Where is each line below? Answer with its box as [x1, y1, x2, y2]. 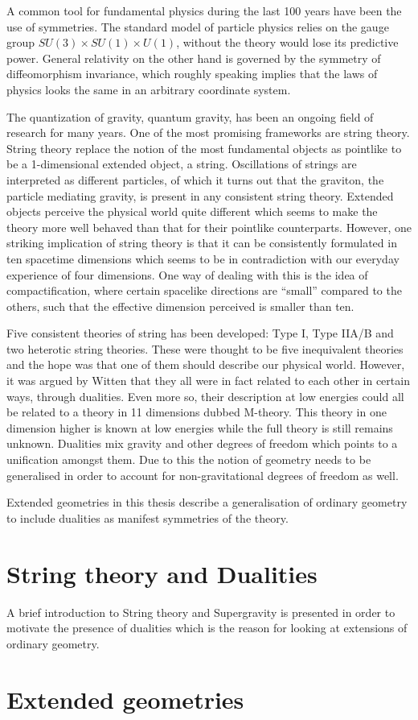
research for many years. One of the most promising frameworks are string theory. [6, 124, 410, 141]
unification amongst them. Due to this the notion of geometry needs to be [6, 451, 371, 468]
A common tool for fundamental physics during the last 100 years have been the [6, 2, 402, 19]
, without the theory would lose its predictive [176, 34, 399, 51]
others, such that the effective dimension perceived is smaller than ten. [6, 297, 354, 314]
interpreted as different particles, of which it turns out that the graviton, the [6, 171, 384, 188]
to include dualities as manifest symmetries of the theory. [6, 509, 289, 526]
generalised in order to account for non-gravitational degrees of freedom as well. [6, 466, 399, 483]
